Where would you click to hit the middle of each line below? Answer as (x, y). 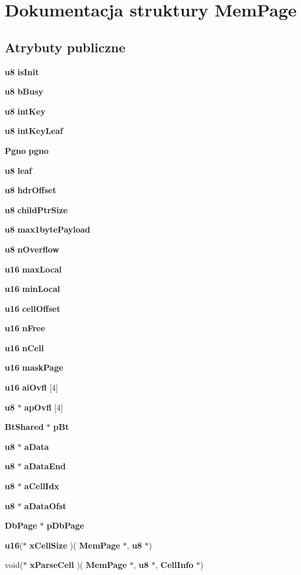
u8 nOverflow (32, 249)
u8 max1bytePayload (48, 229)
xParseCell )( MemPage (78, 565)
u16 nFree (25, 328)
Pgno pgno (27, 150)
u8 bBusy (24, 91)
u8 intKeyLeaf (34, 131)
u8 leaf (18, 170)
